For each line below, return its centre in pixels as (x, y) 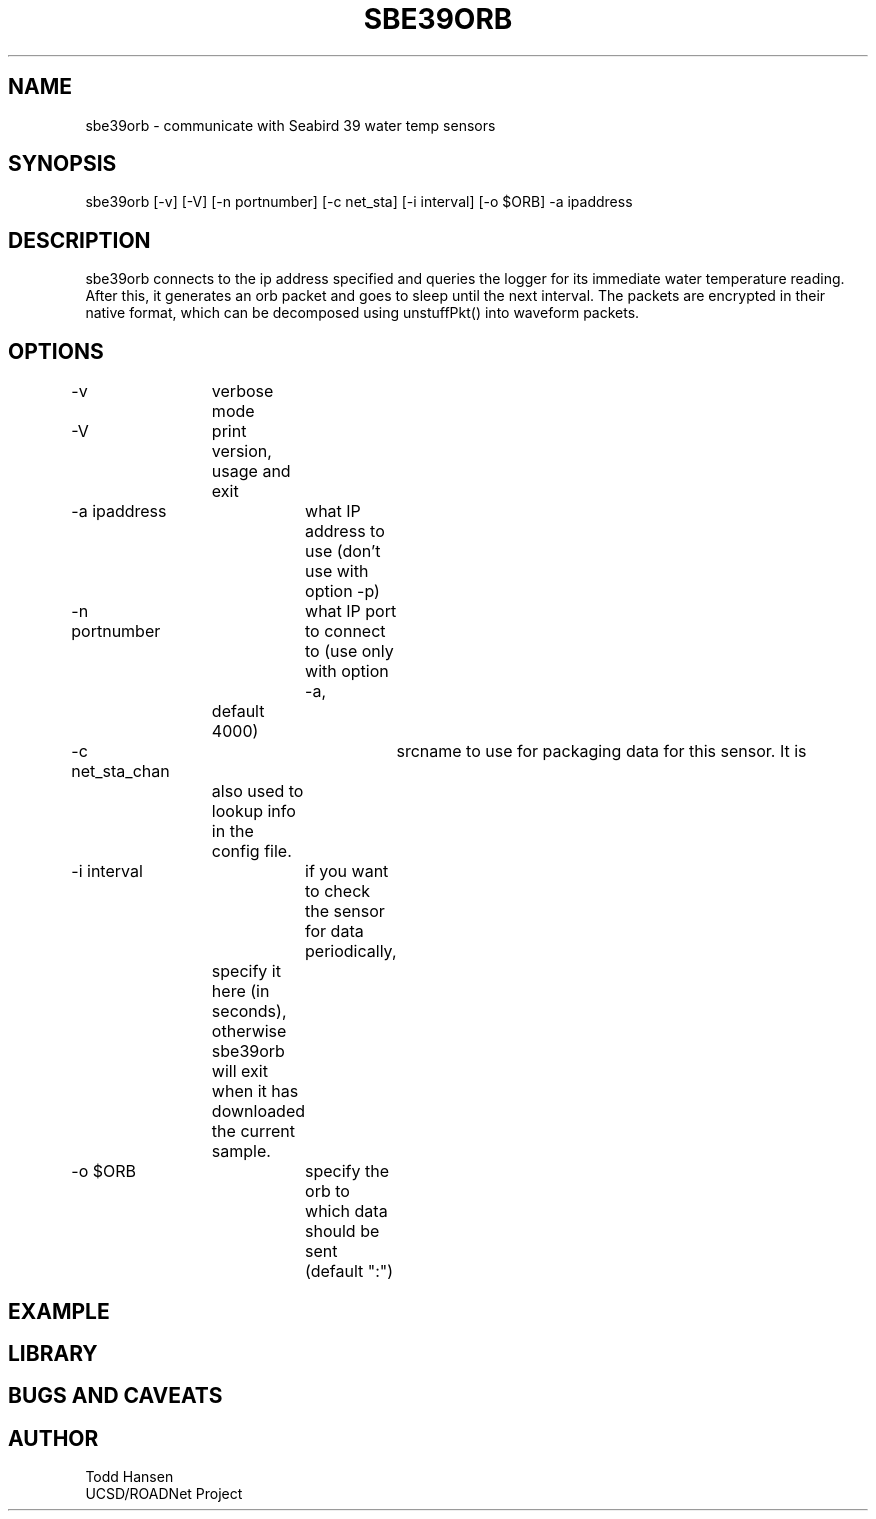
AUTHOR (53, 1438)
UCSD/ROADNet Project (164, 1494)
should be (342, 1231)
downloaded (258, 1111)
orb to (327, 1191)
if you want (347, 871)
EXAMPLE (59, 1311)
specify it (246, 971)
